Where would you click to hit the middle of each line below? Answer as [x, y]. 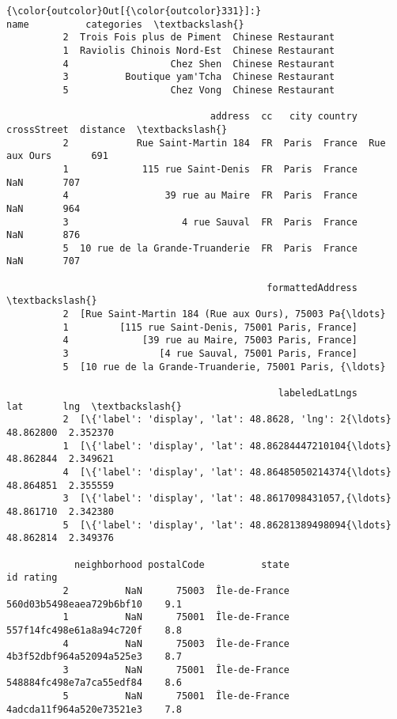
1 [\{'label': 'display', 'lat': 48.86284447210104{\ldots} [227, 446]
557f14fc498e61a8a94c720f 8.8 [94, 630]
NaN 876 [43, 235]
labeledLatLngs [318, 394]
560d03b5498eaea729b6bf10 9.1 [94, 604]
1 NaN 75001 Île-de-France [176, 617]
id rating [32, 578]
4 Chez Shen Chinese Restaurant [199, 64]
